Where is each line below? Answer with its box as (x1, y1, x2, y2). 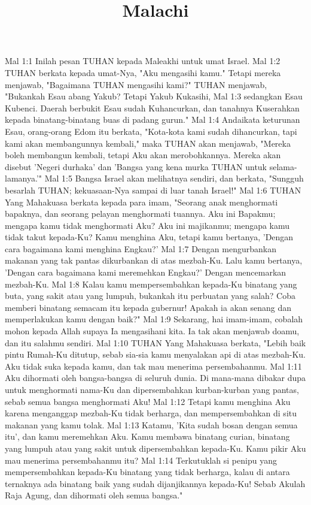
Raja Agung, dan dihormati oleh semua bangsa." (5, 489, 183, 501)
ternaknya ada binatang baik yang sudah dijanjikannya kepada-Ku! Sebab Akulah (5, 477, 306, 489)
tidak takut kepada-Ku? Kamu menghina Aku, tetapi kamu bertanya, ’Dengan (5, 231, 294, 243)
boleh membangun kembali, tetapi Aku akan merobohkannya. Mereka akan (5, 149, 281, 161)
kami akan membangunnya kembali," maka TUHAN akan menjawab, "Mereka (5, 137, 291, 149)
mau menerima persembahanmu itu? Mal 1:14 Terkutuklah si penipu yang (5, 453, 277, 466)
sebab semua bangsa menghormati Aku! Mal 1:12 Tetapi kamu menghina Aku (5, 395, 291, 407)
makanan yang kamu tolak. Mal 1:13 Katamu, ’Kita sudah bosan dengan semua (5, 418, 298, 431)
